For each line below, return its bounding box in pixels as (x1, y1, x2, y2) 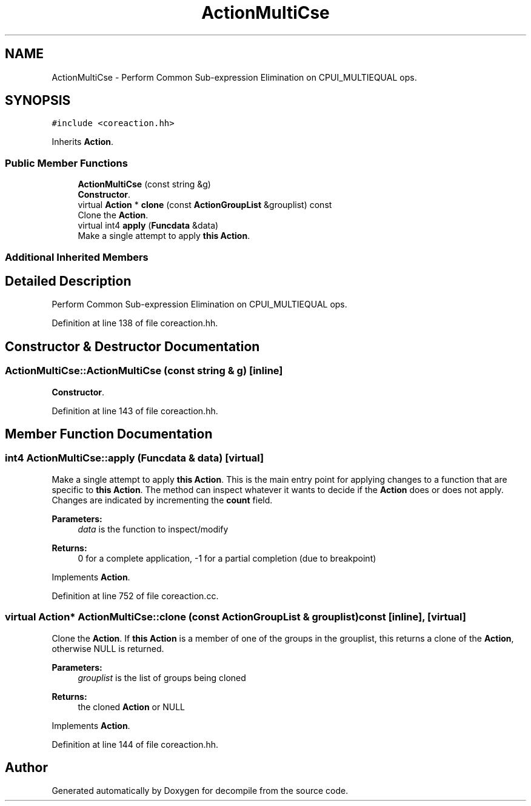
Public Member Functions (5, 156, 128, 169)
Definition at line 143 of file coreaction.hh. (52, 405, 218, 416)
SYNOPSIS (5, 93, 71, 109)
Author (5, 760, 48, 776)
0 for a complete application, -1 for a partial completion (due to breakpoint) (78, 552, 376, 563)
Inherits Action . (52, 136, 114, 147)
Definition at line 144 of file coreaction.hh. (52, 739, 219, 750)
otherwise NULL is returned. (52, 643, 164, 654)
